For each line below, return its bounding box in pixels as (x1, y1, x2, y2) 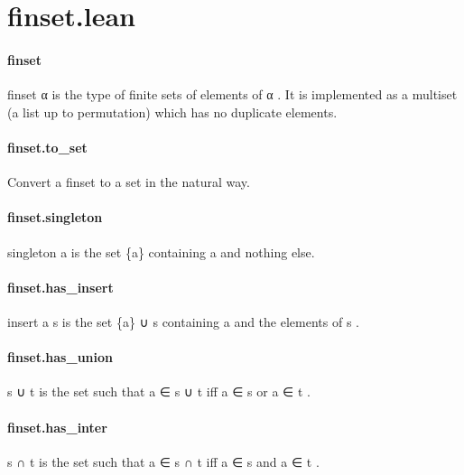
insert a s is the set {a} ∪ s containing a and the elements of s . (7, 312, 359, 331)
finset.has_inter (7, 417, 107, 436)
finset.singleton (7, 208, 103, 227)
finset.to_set (7, 137, 88, 156)
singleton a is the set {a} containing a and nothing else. (7, 242, 315, 261)
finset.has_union (7, 348, 113, 367)
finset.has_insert (7, 277, 114, 296)
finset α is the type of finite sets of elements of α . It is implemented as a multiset (7, 85, 458, 104)
